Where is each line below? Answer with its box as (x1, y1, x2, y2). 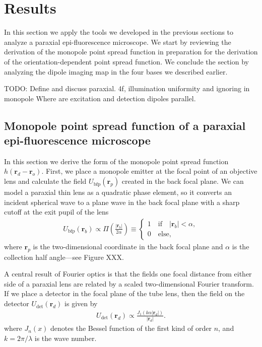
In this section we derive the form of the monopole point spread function (4, 156, 229, 166)
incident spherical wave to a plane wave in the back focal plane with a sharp (4, 196, 240, 207)
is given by (64, 298, 98, 309)
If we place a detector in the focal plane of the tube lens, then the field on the (4, 288, 245, 299)
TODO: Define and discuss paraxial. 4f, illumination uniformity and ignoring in (4, 83, 250, 94)
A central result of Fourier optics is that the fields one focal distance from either (4, 268, 252, 279)
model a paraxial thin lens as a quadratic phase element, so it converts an (4, 187, 232, 197)
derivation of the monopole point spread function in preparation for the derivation (4, 46, 258, 57)
